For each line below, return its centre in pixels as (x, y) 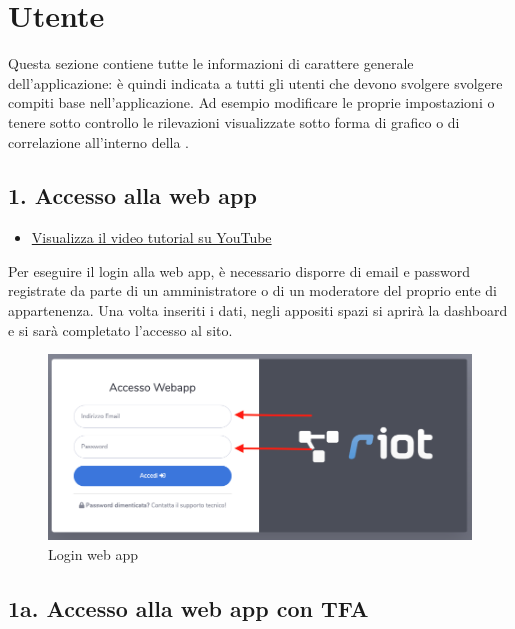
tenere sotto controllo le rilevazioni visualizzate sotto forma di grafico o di (234, 121)
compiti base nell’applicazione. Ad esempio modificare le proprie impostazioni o (251, 102)
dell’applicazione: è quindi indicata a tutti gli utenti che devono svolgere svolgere (255, 82)
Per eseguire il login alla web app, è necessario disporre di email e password (239, 270)
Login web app (93, 553)
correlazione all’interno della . (98, 141)
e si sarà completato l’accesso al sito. (120, 329)
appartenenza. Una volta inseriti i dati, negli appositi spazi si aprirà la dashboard (258, 310)
